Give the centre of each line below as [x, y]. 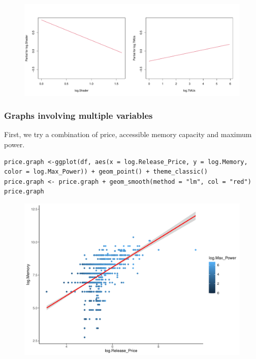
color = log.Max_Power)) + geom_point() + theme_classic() [106, 172]
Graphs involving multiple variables [78, 116]
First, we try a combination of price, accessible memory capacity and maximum [128, 134]
